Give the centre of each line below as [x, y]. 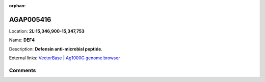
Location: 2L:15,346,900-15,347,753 [47, 31]
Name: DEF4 [22, 40]
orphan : [17, 6]
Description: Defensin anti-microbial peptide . [56, 49]
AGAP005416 [30, 19]
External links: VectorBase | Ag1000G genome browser [65, 58]
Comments [23, 70]
